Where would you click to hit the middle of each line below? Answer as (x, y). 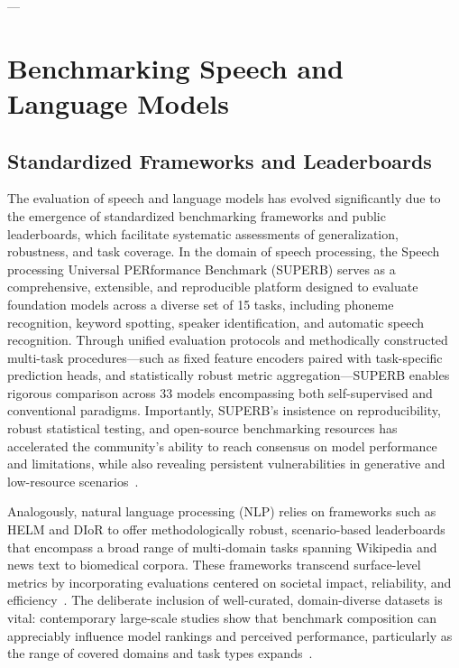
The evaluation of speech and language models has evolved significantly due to (224, 198)
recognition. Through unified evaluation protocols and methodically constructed (228, 340)
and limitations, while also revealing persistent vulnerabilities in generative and (226, 464)
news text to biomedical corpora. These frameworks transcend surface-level (214, 565)
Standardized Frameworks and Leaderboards (220, 160)
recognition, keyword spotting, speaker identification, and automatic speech (216, 322)
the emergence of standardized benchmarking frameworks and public (197, 215)
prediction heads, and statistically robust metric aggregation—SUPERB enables (229, 375)
